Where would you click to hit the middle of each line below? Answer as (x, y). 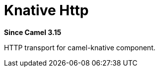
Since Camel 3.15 (33, 32)
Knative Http (46, 10)
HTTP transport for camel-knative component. (80, 47)
